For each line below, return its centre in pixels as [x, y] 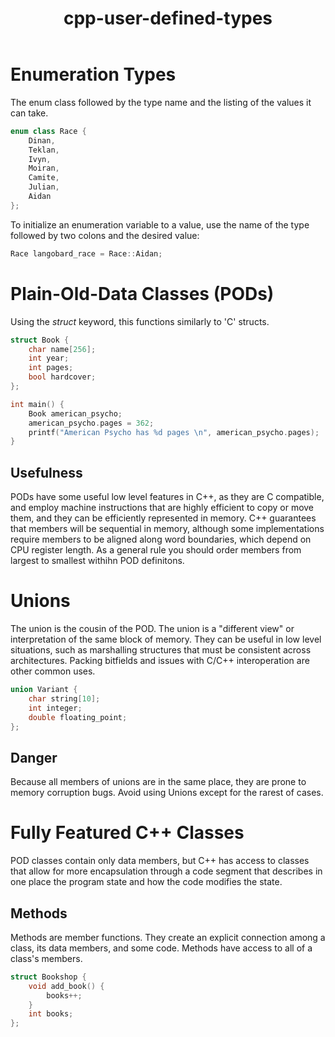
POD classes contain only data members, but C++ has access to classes [160, 861]
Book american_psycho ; [75, 413]
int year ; [49, 358]
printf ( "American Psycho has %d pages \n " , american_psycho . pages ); [174, 432]
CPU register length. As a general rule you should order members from [156, 550]
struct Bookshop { [48, 977]
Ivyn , [40, 159]
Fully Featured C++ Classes [127, 833]
